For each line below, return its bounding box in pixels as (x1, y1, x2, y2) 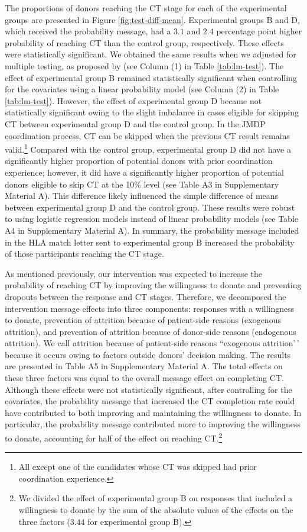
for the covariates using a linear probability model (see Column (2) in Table (5, 83, 279, 95)
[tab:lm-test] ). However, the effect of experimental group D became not (5, 94, 262, 107)
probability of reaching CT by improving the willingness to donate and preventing (5, 279, 302, 291)
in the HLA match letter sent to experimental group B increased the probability (5, 236, 295, 248)
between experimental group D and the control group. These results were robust (5, 201, 295, 213)
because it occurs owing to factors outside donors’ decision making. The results (5, 348, 291, 360)
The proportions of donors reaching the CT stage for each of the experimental (5, 2, 287, 14)
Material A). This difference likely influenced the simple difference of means (5, 189, 279, 202)
